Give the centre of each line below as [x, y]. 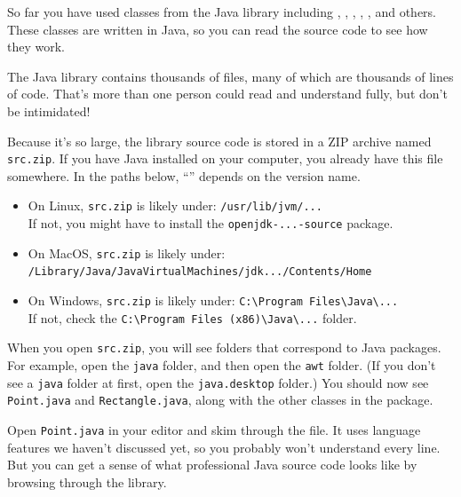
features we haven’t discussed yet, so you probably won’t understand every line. [224, 447]
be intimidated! [49, 110]
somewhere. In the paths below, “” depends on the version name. [184, 175]
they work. [36, 47]
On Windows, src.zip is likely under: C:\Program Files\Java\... [213, 300]
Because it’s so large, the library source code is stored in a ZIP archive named [219, 141]
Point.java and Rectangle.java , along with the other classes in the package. [220, 400]
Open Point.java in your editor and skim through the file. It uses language [214, 429]
